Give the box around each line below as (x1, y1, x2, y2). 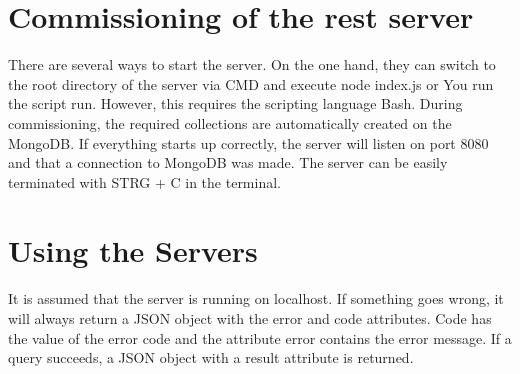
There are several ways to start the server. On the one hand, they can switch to (8, 54, 496, 75)
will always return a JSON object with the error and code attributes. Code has (8, 308, 492, 328)
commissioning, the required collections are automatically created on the (8, 112, 452, 133)
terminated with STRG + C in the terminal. (8, 171, 281, 192)
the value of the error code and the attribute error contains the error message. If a (8, 327, 512, 348)
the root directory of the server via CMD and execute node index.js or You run (8, 73, 494, 94)
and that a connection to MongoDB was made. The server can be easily (8, 152, 448, 173)
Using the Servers (8, 230, 258, 271)
